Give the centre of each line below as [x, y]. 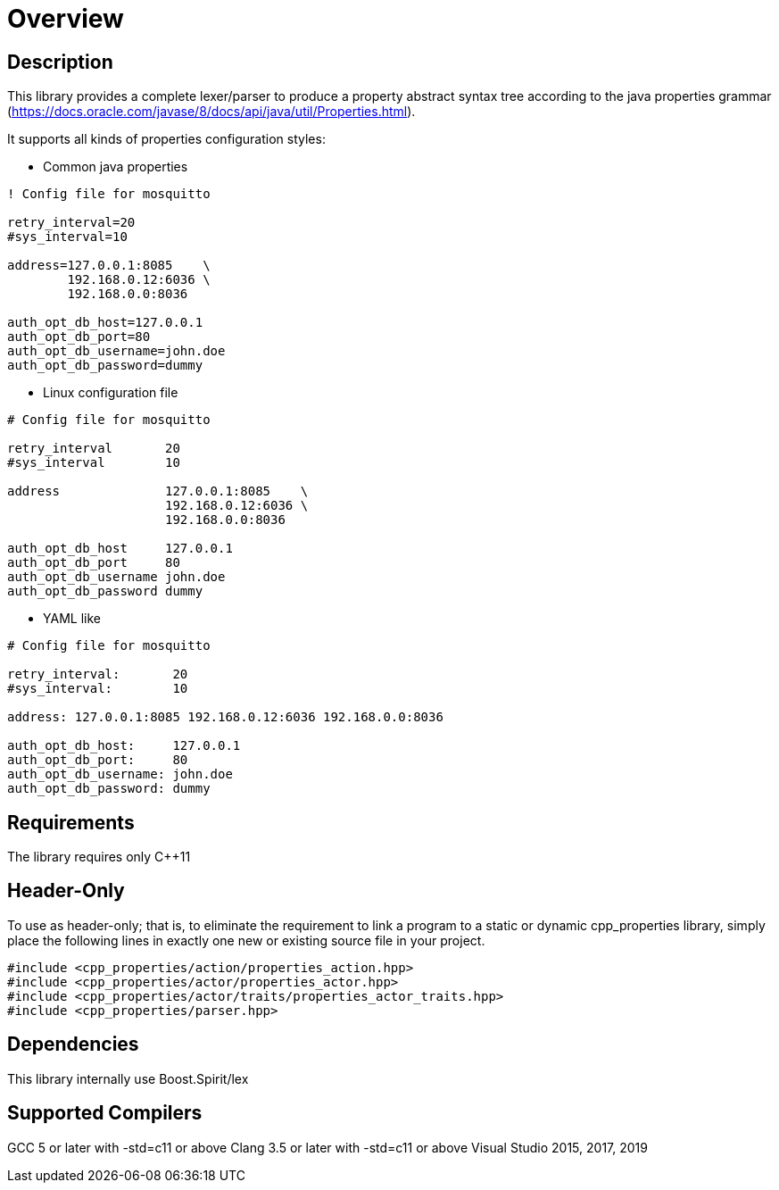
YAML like [72, 619]
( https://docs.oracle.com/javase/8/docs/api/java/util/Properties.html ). [211, 112]
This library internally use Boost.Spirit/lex [128, 1078]
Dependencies [73, 1044]
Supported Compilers [105, 1113]
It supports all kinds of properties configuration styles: [166, 139]
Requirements [71, 822]
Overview [66, 19]
